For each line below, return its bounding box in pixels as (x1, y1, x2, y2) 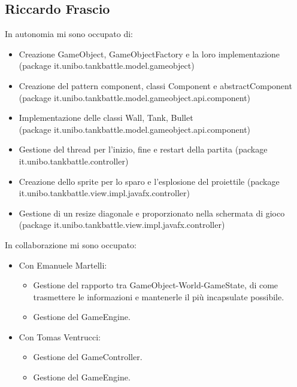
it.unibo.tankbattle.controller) (19, 154, 129, 167)
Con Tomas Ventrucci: (19, 330, 101, 343)
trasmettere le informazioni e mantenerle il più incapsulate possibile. (33, 290, 284, 303)
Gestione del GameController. (33, 351, 143, 363)
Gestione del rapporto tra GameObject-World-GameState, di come (33, 279, 278, 291)
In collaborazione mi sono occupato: (5, 238, 137, 251)
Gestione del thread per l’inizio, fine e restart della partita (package (19, 143, 268, 156)
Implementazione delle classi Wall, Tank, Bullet (19, 111, 193, 124)
